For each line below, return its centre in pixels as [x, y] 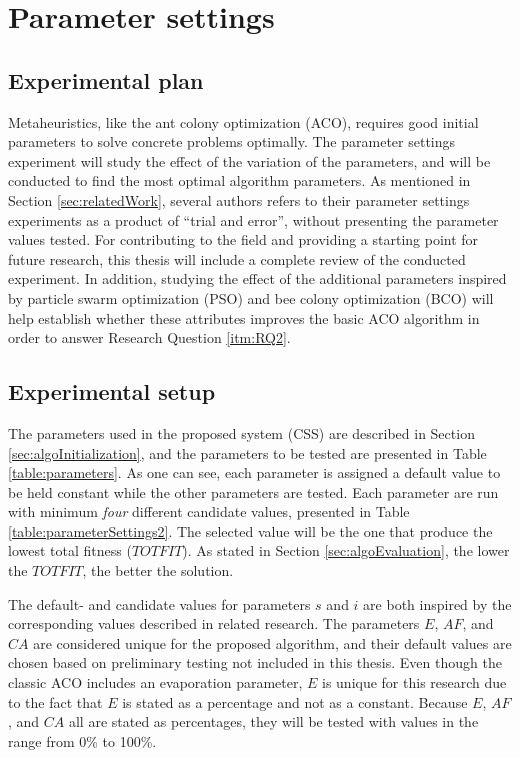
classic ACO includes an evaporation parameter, [155, 682]
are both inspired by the [437, 603]
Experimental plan [106, 79]
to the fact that [55, 701]
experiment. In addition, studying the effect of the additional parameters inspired [257, 278]
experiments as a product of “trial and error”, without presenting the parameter [253, 219]
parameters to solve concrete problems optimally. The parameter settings [232, 141]
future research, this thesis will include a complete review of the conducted [237, 258]
